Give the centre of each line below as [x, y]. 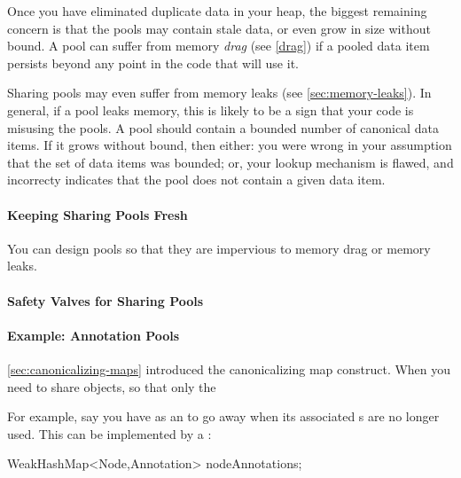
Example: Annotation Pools [94, 335]
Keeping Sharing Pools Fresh [98, 214]
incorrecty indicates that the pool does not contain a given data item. [196, 180]
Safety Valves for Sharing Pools [105, 300]
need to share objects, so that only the [112, 386]
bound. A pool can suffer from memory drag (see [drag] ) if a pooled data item [219, 46]
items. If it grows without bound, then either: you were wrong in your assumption [230, 145]
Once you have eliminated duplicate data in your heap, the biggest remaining [217, 11]
